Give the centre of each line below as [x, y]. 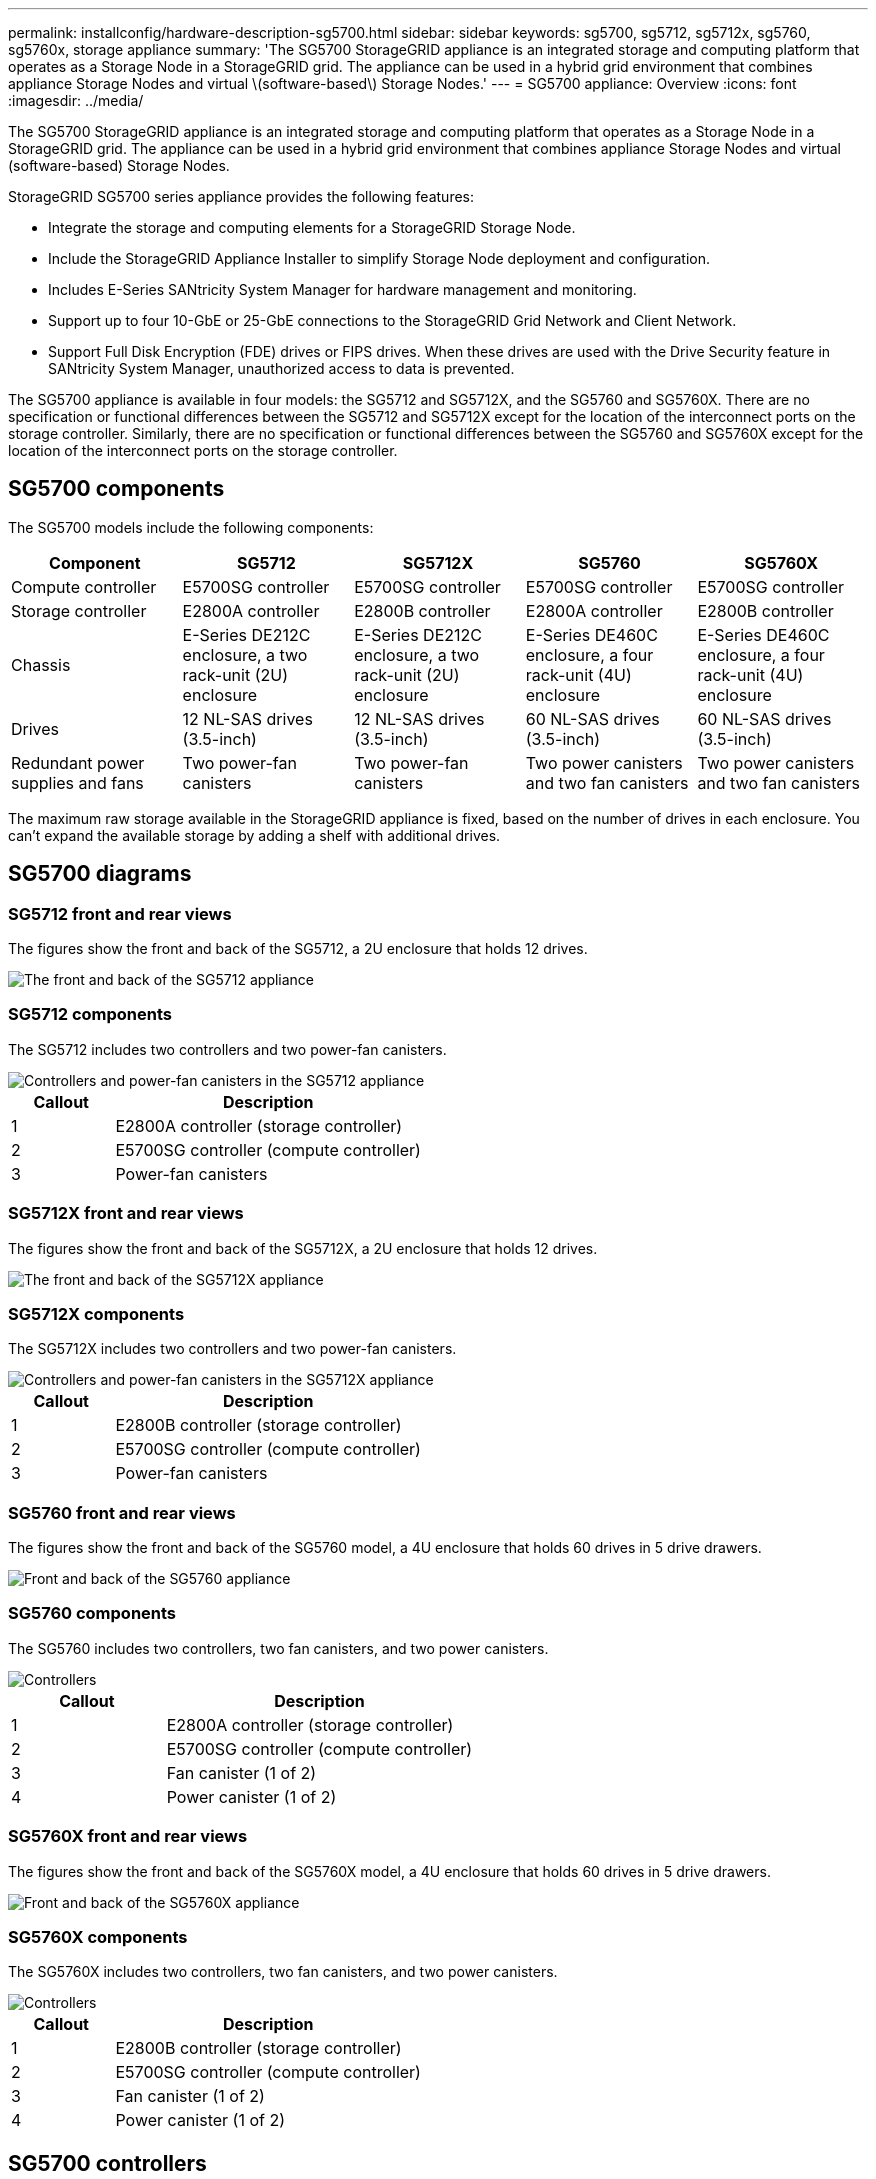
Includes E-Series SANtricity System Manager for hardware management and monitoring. [342, 289]
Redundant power [78, 762]
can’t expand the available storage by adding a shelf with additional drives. [254, 835]
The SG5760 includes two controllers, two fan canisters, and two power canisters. [278, 1648]
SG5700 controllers [107, 2163]
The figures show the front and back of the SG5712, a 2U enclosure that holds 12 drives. [298, 949]
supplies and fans [77, 782]
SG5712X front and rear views [126, 1213]
